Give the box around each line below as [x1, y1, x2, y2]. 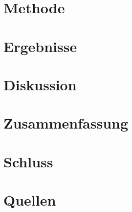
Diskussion [3, 74, 77, 94]
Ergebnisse [3, 36, 77, 56]
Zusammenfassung [3, 113, 129, 133]
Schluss [3, 151, 53, 171]
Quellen [3, 190, 56, 210]
